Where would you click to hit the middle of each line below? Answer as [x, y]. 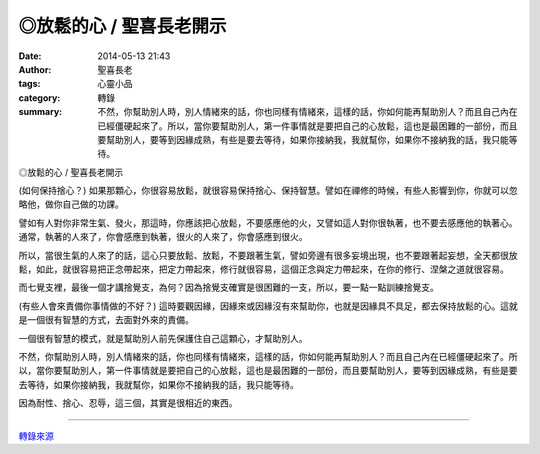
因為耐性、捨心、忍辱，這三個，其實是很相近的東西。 [128, 403]
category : [39, 97]
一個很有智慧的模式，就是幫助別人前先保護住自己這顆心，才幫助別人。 [163, 338]
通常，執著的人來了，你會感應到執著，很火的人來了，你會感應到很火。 [163, 237]
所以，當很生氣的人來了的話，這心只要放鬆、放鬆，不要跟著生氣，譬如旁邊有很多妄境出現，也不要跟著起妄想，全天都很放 [268, 255]
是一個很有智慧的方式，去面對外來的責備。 [106, 320]
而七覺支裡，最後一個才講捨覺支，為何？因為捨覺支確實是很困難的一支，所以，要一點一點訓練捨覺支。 [228, 287]
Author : [35, 69]
